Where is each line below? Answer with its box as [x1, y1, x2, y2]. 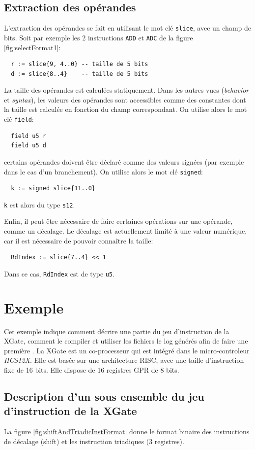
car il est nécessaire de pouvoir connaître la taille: [4, 235, 153, 245]
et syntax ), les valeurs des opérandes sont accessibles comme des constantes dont [4, 94, 246, 104]
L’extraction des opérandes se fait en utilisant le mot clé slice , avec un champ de [4, 23, 251, 33]
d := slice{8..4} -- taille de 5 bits [11, 70, 148, 77]
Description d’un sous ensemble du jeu [4, 388, 204, 404]
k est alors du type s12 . [4, 199, 75, 209]
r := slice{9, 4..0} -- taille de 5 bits [11, 61, 148, 68]
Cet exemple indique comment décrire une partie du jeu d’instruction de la [4, 326, 229, 336]
